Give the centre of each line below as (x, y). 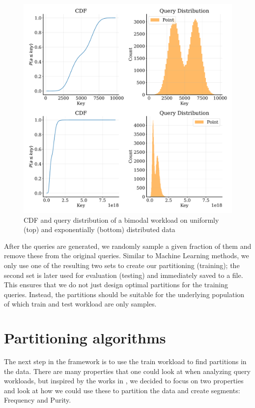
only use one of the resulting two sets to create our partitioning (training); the (122, 265)
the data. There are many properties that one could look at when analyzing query (127, 371)
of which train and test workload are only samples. (80, 304)
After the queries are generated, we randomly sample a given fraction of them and (128, 246)
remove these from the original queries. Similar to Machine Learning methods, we (127, 255)
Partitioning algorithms (85, 338)
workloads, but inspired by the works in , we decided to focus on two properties (124, 381)
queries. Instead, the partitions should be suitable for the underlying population (124, 294)
